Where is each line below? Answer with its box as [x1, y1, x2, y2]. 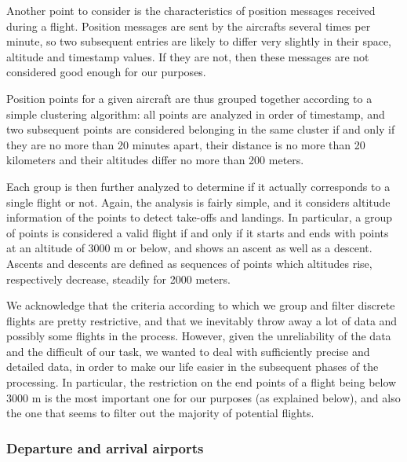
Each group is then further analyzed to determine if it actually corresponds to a [6, 178, 391, 194]
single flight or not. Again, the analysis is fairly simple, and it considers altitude [6, 193, 391, 210]
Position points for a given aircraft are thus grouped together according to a [6, 90, 372, 106]
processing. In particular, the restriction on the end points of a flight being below [6, 374, 397, 390]
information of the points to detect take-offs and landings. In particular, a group [6, 209, 392, 225]
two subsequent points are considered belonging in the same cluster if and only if [6, 121, 395, 137]
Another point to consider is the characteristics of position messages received [6, 2, 376, 18]
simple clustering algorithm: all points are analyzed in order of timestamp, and [6, 105, 385, 122]
